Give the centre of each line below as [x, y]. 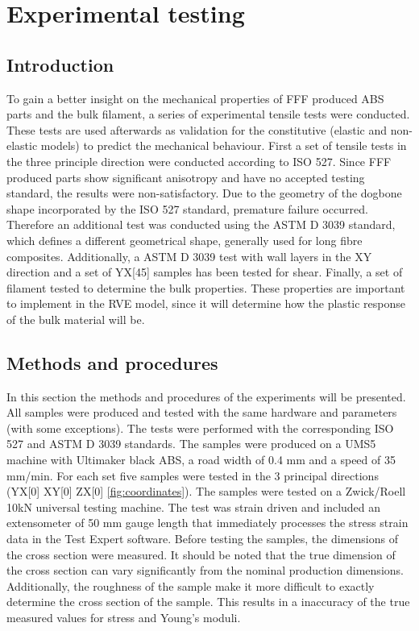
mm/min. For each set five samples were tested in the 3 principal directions [193, 475]
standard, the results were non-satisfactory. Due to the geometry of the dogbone [204, 193]
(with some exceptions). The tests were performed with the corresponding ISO [200, 428]
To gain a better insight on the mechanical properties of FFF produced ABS [195, 98]
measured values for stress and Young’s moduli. [124, 617]
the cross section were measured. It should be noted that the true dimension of [201, 554]
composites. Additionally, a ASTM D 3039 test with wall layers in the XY [189, 256]
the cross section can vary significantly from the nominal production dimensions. [205, 570]
